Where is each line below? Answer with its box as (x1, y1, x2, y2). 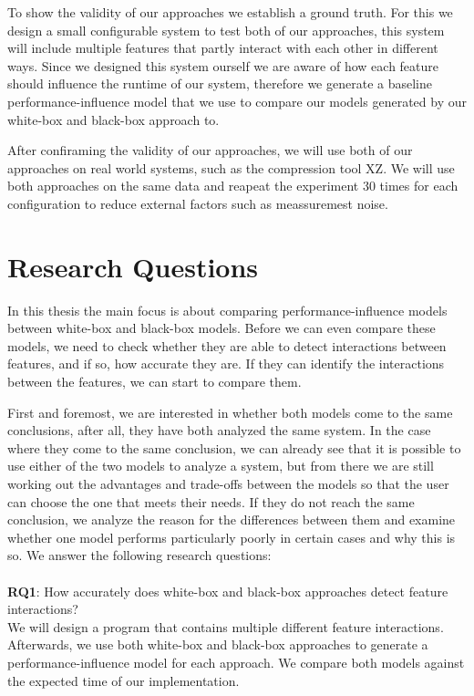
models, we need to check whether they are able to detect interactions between (7, 336, 447, 355)
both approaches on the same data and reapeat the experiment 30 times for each (7, 176, 459, 195)
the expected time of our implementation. (7, 670, 240, 690)
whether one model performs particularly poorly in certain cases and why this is (7, 527, 456, 546)
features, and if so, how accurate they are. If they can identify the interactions (7, 354, 445, 373)
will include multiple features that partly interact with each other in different (7, 38, 438, 57)
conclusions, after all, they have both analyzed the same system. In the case (7, 421, 431, 440)
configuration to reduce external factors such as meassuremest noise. (7, 193, 388, 213)
